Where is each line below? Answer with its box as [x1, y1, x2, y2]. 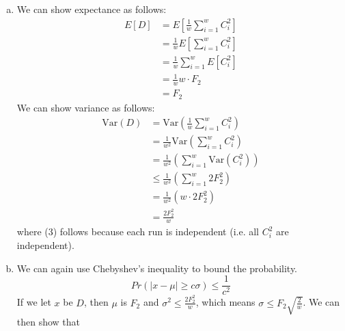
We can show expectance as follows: [16, 2, 167, 16]
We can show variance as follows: [16, 100, 155, 114]
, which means [195, 295, 256, 309]
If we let [16, 295, 51, 309]
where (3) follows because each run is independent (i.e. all [16, 224, 259, 239]
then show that [16, 314, 81, 328]
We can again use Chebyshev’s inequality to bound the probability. [16, 261, 298, 275]
